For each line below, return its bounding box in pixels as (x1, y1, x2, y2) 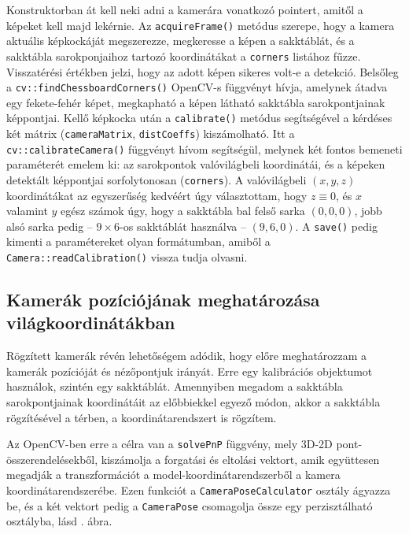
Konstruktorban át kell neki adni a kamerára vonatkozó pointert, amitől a (6, 2, 363, 17)
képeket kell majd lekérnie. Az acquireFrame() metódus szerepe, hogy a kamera (6, 17, 395, 33)
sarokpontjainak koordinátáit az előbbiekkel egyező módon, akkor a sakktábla (6, 394, 381, 410)
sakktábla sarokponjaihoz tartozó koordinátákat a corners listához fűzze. (6, 47, 361, 64)
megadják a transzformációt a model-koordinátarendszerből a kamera (6, 466, 341, 483)
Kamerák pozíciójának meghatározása (6, 287, 320, 312)
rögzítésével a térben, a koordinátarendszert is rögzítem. (6, 409, 277, 425)
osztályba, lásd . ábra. (6, 513, 112, 529)
